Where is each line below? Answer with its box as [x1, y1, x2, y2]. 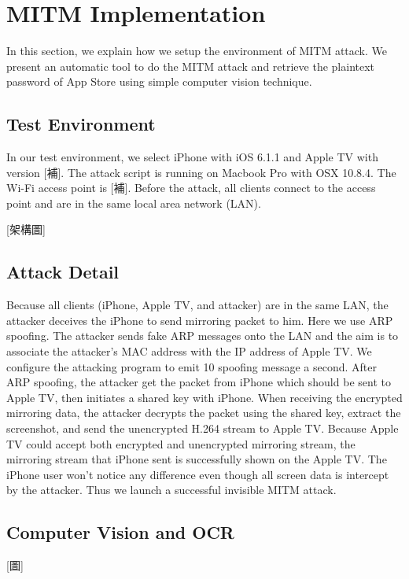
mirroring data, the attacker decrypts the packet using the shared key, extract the [6, 404, 401, 421]
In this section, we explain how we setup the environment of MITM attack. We [6, 42, 388, 59]
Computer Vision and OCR [6, 520, 234, 544]
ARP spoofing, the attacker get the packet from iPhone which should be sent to [6, 374, 391, 390]
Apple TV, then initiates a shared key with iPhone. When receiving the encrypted [6, 389, 403, 405]
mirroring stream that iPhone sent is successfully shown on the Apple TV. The [6, 451, 387, 467]
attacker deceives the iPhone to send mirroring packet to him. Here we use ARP [6, 312, 393, 328]
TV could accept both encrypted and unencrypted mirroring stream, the [6, 435, 356, 452]
